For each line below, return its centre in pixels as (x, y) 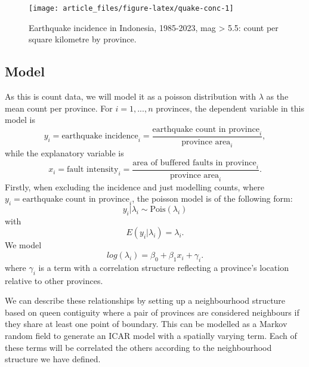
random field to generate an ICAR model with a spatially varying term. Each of (151, 336)
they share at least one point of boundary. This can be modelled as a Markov (146, 324)
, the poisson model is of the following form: (212, 198)
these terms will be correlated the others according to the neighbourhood (138, 347)
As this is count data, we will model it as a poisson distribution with (130, 96)
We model (23, 245)
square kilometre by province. (83, 39)
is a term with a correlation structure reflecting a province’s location (163, 267)
